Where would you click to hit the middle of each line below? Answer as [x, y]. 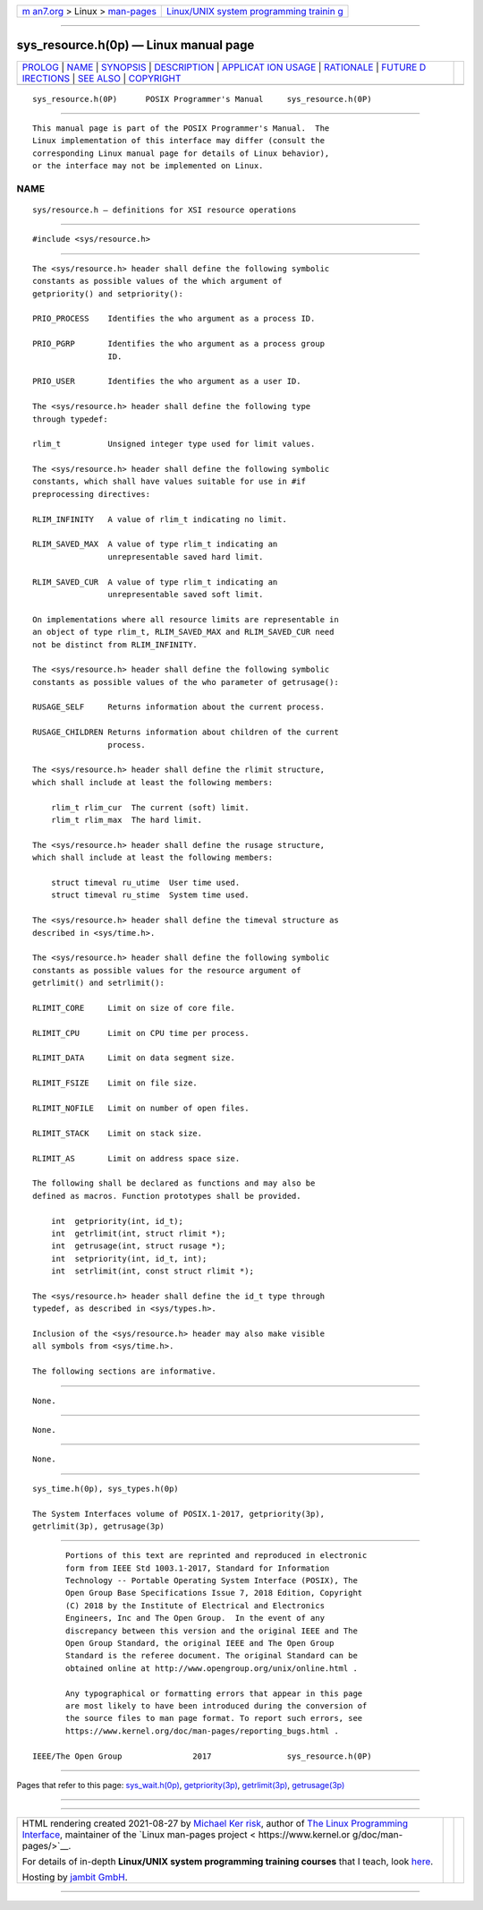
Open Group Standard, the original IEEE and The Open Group [200, 1644]
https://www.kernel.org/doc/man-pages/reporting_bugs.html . [202, 1731]
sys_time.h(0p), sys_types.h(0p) [106, 1488]
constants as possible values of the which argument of [157, 281]
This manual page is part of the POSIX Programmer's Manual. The [181, 128]
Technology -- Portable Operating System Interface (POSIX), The [212, 1581]
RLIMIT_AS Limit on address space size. [136, 1158]
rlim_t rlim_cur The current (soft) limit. [150, 807]
